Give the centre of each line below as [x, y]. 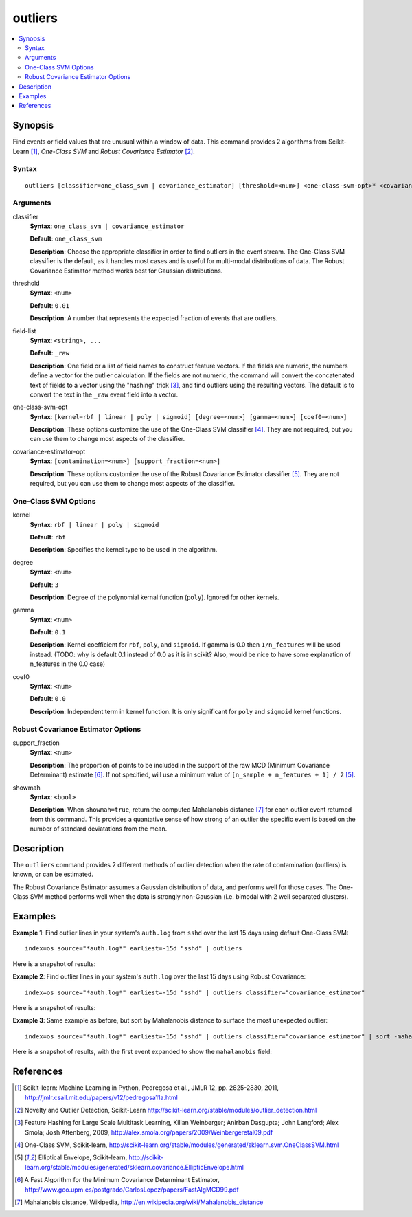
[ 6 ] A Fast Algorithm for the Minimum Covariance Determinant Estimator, [117, 1180]
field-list [24, 331]
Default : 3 [44, 585]
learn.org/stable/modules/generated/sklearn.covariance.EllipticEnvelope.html [134, 1167]
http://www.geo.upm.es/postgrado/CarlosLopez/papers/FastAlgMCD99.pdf [132, 1190]
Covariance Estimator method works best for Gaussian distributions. [126, 271]
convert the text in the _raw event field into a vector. [104, 394]
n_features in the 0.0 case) [68, 664]
